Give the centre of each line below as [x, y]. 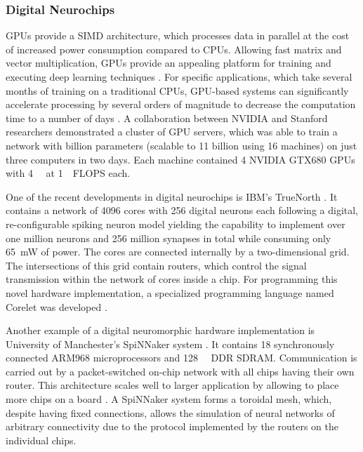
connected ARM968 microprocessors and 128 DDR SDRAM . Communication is [181, 358]
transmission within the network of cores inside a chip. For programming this [172, 279]
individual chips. [41, 440]
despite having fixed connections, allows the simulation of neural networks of [170, 412]
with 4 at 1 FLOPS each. [68, 173]
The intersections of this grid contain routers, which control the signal [156, 265]
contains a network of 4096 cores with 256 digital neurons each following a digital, [182, 210]
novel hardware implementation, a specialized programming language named [170, 292]
